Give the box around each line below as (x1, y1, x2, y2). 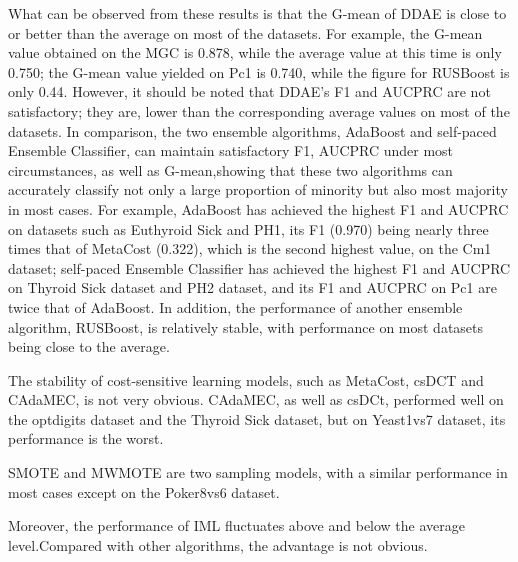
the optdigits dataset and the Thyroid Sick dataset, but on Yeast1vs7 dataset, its (8, 408, 506, 429)
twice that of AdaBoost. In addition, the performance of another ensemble (8, 296, 463, 317)
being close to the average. (8, 336, 170, 357)
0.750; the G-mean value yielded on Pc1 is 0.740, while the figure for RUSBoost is (8, 61, 510, 82)
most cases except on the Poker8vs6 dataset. (8, 481, 280, 502)
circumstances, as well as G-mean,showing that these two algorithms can (8, 159, 453, 180)
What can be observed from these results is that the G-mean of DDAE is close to (8, 3, 507, 23)
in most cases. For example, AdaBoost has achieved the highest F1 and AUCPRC (8, 198, 509, 219)
